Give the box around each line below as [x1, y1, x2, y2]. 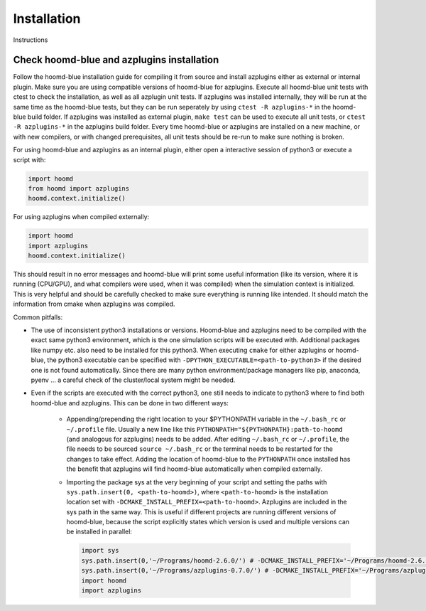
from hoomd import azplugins [28, 184, 130, 192]
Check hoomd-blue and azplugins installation [13, 54, 219, 66]
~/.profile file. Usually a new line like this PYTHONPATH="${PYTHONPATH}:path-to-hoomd [66, 425, 344, 433]
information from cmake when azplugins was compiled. [13, 299, 175, 309]
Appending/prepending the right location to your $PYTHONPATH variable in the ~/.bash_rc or [66, 415, 346, 423]
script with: [13, 155, 46, 164]
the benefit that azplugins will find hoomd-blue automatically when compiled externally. [66, 464, 323, 473]
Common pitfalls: [13, 313, 63, 322]
